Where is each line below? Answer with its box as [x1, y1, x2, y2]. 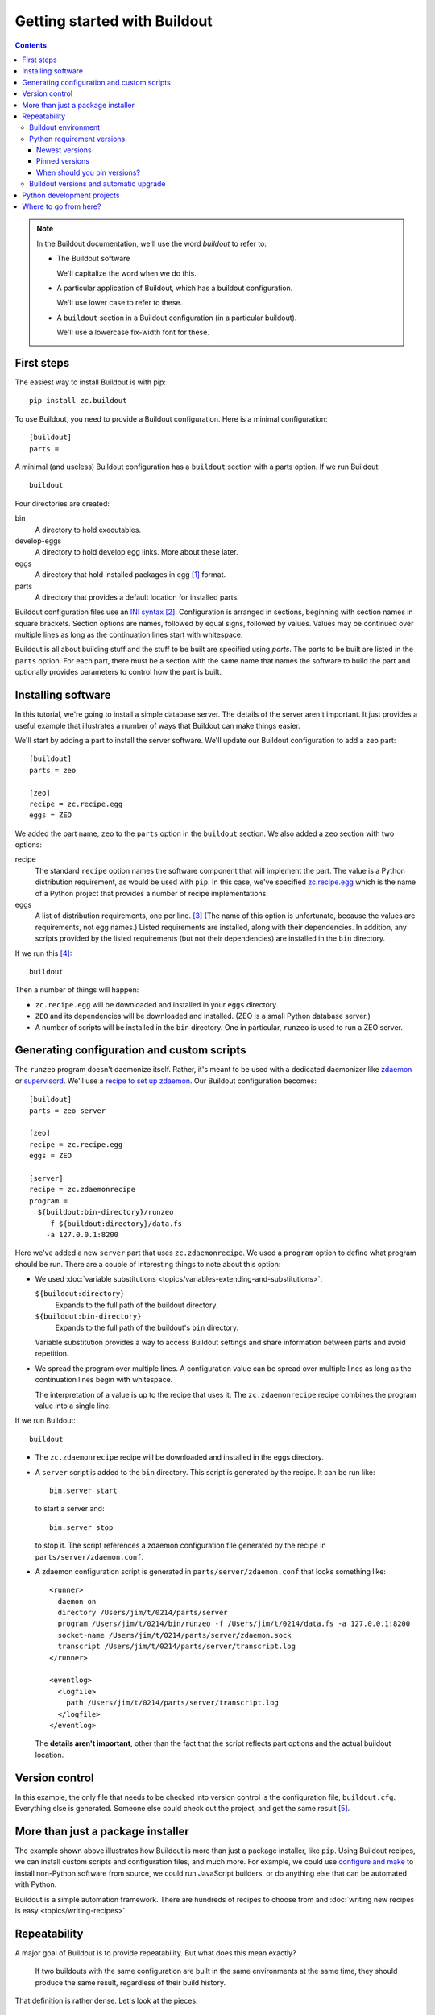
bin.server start [49, 1485, 118, 1495]
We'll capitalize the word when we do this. [56, 268, 197, 278]
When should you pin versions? [36, 168, 141, 177]
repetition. [35, 1348, 69, 1358]
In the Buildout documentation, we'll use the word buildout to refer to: [36, 239, 267, 248]
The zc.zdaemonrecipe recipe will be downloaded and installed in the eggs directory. [35, 1452, 324, 1462]
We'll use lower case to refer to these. [56, 298, 183, 308]
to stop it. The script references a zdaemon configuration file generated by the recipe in [35, 1540, 326, 1551]
